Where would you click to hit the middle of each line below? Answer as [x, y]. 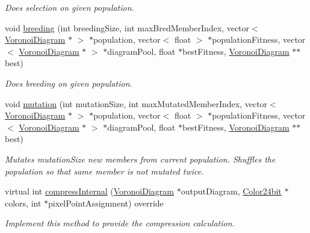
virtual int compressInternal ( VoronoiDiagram [89, 191]
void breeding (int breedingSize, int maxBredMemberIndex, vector [127, 27]
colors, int [23, 203]
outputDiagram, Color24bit [231, 191]
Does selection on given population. [70, 7]
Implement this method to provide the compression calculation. [120, 223]
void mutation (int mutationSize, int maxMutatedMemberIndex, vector [136, 103]
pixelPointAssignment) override [106, 203]
